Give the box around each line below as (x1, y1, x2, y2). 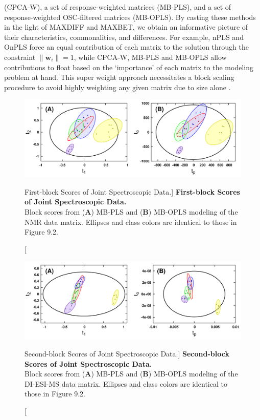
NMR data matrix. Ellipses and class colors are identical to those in (25, 216, 237, 227)
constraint (4, 51, 36, 62)
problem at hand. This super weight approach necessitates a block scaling (4, 72, 234, 82)
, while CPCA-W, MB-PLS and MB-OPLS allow (74, 51, 227, 62)
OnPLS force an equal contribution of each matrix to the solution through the (4, 41, 249, 52)
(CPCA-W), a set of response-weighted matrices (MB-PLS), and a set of (4, 2, 231, 12)
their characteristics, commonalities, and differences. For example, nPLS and (4, 31, 244, 42)
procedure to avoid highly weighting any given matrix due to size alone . (4, 81, 231, 92)
